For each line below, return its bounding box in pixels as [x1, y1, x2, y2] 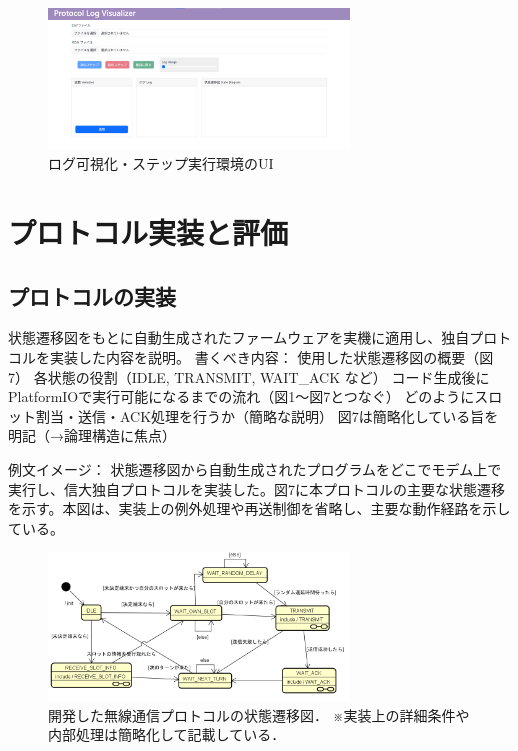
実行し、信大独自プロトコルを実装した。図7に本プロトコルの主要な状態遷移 [8, 478, 505, 499]
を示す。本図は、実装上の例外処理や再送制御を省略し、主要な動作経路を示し [8, 498, 511, 519]
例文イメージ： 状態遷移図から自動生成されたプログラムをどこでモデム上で [8, 459, 502, 480]
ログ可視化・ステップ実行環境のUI [48, 153, 274, 174]
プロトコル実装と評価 [8, 212, 289, 253]
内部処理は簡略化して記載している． [48, 724, 286, 745]
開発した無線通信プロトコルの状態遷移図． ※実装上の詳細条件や [48, 704, 470, 725]
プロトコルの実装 [8, 280, 176, 311]
